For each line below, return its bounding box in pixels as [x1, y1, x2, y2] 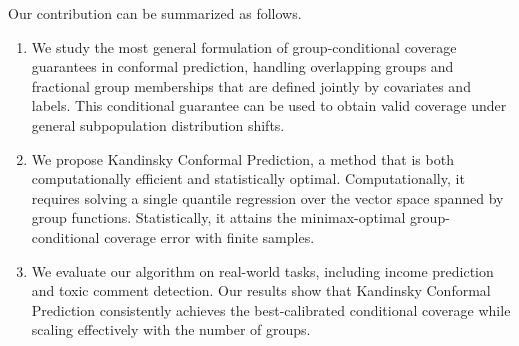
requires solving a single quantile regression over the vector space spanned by [31, 187, 504, 208]
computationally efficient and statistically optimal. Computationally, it [31, 168, 465, 189]
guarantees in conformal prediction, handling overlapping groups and [31, 56, 454, 77]
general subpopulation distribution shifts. [31, 114, 285, 135]
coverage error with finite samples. [104, 226, 315, 247]
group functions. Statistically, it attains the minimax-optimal [31, 207, 406, 228]
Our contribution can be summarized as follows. [8, 3, 302, 23]
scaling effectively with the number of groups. [31, 319, 311, 340]
